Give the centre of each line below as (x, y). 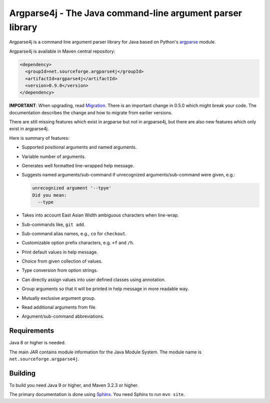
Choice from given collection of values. (62, 261)
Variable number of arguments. (54, 156)
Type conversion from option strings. (60, 270)
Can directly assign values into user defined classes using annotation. (94, 279)
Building (22, 373)
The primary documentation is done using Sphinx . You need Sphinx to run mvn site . (97, 394)
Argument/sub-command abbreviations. (63, 316)
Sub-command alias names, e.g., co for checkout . (74, 234)
